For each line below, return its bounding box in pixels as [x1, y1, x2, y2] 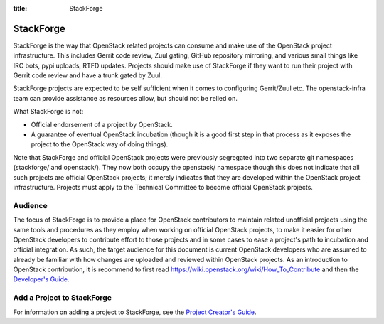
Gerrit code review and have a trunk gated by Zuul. [13, 71, 163, 80]
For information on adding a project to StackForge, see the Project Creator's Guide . [13, 308, 257, 316]
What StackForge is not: [13, 107, 84, 116]
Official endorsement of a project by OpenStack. [31, 120, 174, 129]
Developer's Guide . [13, 275, 70, 283]
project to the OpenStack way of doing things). [31, 140, 169, 148]
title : [13, 4, 28, 12]
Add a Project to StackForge [13, 293, 112, 303]
